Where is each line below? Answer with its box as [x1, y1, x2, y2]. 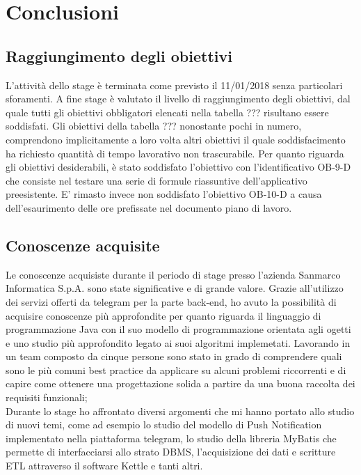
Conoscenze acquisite [6, 234, 160, 256]
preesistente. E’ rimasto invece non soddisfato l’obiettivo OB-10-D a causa [6, 187, 322, 201]
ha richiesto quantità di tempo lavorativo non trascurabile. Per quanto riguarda [6, 146, 344, 160]
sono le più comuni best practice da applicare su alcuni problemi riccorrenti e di [6, 362, 346, 377]
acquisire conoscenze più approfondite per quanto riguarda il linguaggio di [6, 308, 321, 322]
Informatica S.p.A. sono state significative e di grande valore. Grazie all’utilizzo [6, 281, 344, 295]
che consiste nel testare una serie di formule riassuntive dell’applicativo [6, 173, 307, 187]
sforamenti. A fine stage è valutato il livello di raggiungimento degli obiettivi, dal [6, 91, 351, 106]
